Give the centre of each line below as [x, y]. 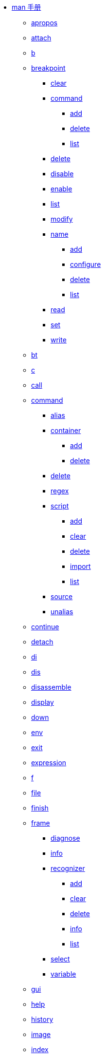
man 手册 [26, 7]
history [42, 1019]
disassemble [51, 687]
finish [40, 808]
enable [61, 189]
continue [45, 627]
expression [49, 763]
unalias [62, 612]
